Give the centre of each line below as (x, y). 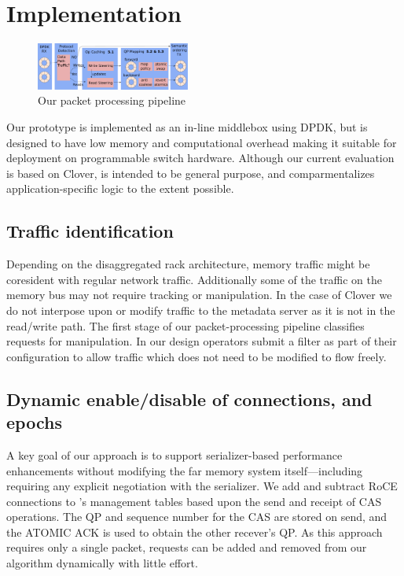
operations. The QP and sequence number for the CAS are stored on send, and (197, 517)
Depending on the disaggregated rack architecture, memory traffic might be (188, 264)
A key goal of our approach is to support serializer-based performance (174, 454)
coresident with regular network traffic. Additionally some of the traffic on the (194, 279)
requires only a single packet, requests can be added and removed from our (187, 547)
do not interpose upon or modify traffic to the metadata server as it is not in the (201, 310)
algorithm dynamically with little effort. (102, 563)
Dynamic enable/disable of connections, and (189, 399)
